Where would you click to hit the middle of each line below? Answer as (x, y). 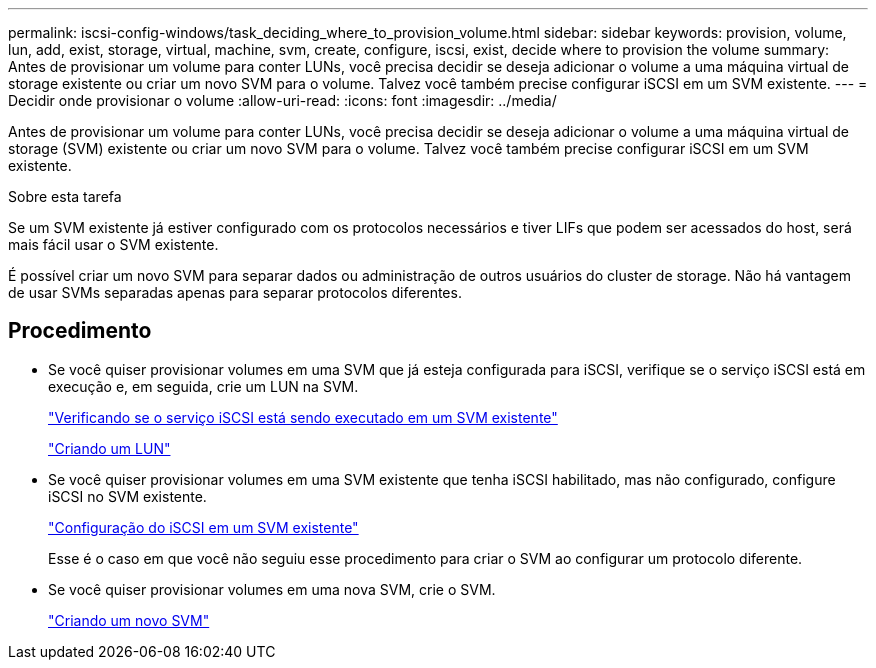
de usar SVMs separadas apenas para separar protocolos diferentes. (235, 292)
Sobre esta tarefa (65, 196)
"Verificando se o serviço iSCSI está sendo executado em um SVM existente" (303, 417)
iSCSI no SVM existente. (127, 496)
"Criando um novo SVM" (129, 620)
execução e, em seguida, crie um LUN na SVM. (203, 386)
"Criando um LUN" (109, 448)
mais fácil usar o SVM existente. (113, 244)
